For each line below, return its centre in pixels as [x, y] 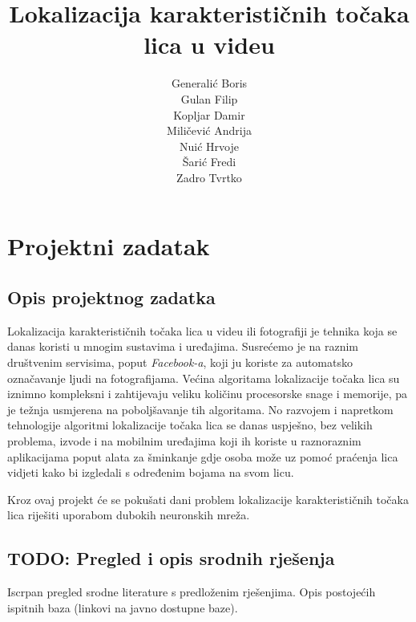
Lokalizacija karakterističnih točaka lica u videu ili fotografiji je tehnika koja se [202, 330]
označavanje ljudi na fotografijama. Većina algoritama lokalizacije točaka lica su [204, 378]
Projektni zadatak [109, 246]
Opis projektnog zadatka [111, 297]
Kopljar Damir [209, 114]
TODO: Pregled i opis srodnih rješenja [171, 558]
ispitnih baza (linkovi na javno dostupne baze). [123, 607]
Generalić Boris [209, 83]
